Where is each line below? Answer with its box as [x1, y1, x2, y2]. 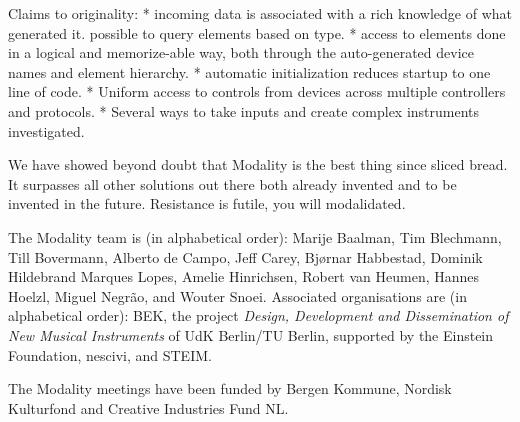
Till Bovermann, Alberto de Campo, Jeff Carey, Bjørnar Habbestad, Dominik [8, 246, 483, 267]
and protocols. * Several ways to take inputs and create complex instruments [8, 100, 480, 121]
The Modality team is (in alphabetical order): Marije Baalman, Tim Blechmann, [8, 226, 502, 247]
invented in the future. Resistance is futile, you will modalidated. [8, 193, 406, 214]
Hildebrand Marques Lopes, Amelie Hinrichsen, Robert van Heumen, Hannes [8, 266, 480, 287]
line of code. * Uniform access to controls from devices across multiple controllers [8, 81, 506, 102]
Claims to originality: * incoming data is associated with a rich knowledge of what [8, 3, 512, 23]
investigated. [8, 120, 85, 141]
